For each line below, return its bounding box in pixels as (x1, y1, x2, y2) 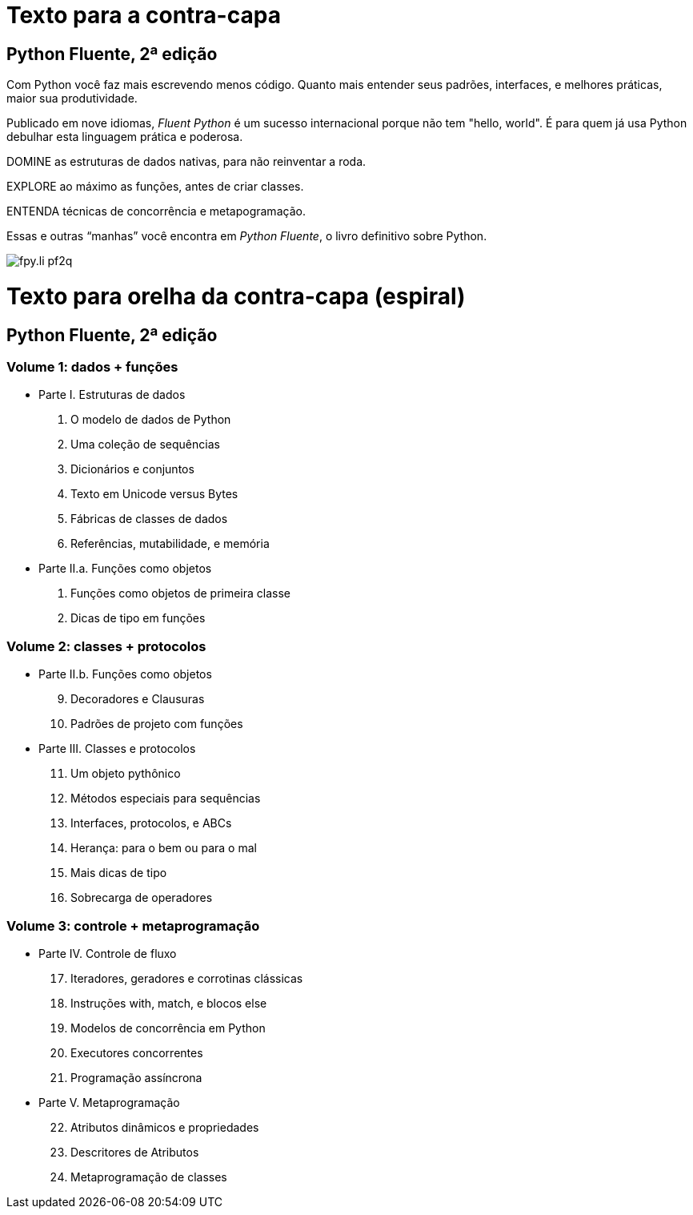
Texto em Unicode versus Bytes (70, 487, 238, 501)
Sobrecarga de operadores (70, 891, 213, 905)
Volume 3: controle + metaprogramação (6, 917, 260, 934)
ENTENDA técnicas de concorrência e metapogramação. (6, 204, 306, 219)
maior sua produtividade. (6, 91, 138, 106)
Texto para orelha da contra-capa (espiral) (6, 282, 466, 310)
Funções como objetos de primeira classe (70, 586, 291, 601)
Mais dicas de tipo (70, 866, 167, 880)
